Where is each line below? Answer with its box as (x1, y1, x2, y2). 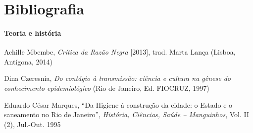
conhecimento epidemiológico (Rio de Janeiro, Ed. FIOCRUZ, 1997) (4, 82, 209, 93)
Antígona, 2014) (4, 56, 53, 66)
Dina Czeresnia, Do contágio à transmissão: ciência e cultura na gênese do (4, 73, 231, 83)
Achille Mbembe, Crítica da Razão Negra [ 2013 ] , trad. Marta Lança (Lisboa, (4, 47, 236, 57)
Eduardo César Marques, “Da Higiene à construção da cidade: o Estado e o (4, 99, 233, 110)
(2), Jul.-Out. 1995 (4, 119, 61, 129)
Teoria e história (4, 27, 61, 38)
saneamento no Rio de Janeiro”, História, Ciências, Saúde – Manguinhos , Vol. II (4, 109, 249, 120)
